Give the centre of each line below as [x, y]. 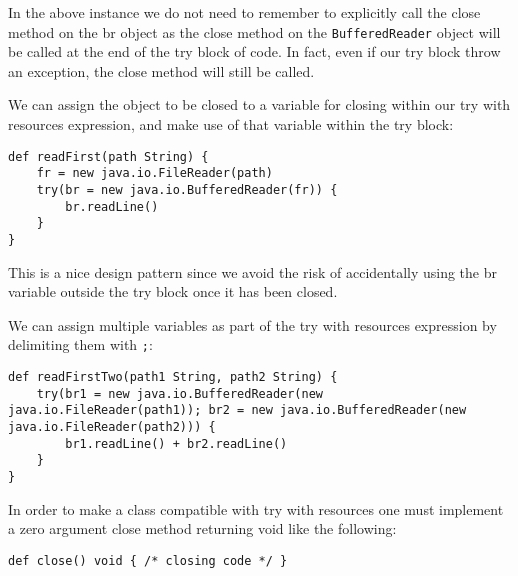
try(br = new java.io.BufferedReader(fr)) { [187, 189]
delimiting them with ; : [80, 344]
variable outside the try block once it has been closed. [173, 291]
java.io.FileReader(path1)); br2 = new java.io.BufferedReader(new [237, 410]
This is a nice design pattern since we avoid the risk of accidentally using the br [252, 271]
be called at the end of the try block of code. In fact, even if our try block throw [254, 51]
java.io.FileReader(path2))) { [112, 426]
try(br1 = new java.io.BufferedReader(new [179, 393]
